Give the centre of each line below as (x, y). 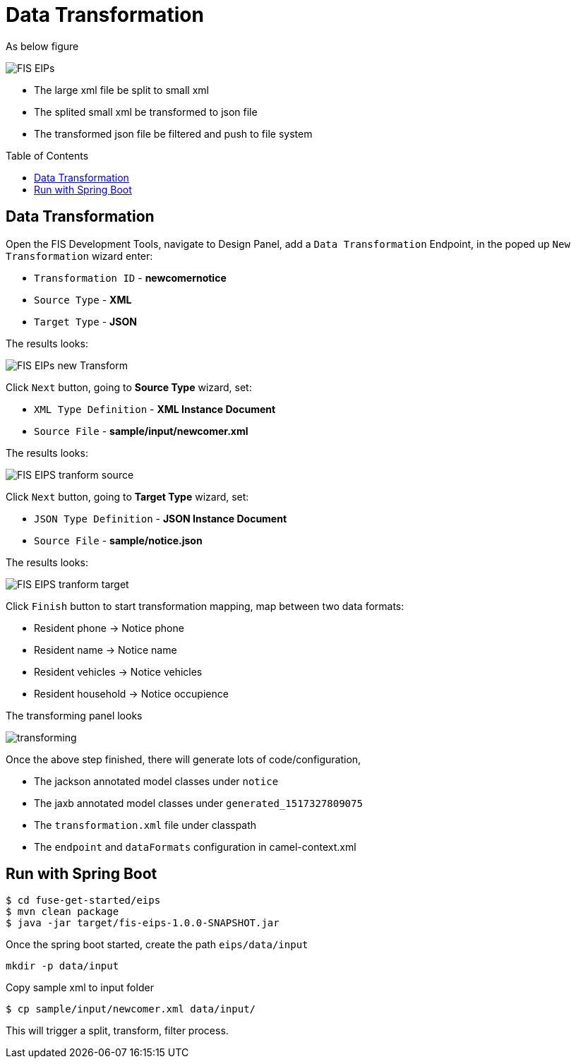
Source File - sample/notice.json (118, 540)
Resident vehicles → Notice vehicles (118, 671)
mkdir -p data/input (62, 966)
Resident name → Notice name (106, 650)
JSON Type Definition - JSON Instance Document (161, 518)
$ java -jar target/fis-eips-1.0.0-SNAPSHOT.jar (143, 923)
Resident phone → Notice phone (109, 628)
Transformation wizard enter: (79, 256)
